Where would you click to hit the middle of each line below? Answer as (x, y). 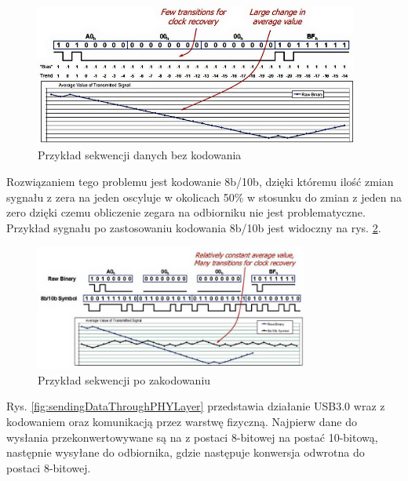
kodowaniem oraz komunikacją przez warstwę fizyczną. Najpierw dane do (182, 422)
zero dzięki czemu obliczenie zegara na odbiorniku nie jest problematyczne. (186, 212)
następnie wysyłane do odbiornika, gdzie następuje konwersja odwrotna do (186, 452)
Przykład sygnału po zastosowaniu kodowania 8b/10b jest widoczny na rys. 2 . (194, 227)
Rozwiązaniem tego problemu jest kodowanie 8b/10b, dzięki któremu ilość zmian (200, 181)
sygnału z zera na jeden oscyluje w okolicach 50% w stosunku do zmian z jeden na (204, 197)
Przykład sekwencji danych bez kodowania (140, 155)
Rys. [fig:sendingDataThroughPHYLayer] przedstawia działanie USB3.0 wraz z (196, 406)
